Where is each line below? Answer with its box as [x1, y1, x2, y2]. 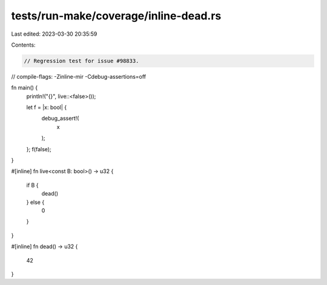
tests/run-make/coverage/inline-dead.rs [11, 9, 222, 22]
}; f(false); [26, 145, 51, 152]
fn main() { [11, 84, 38, 91]
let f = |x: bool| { [26, 103, 67, 111]
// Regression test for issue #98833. [24, 57, 139, 64]
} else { [26, 198, 45, 206]
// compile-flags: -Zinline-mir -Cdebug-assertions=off [11, 73, 147, 80]
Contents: [11, 41, 36, 48]
